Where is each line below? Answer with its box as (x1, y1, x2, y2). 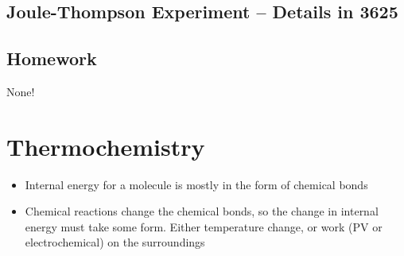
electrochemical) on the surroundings (25, 234, 205, 250)
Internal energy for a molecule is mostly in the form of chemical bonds (25, 176, 368, 192)
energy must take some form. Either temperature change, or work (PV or (25, 218, 383, 235)
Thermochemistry (6, 130, 205, 162)
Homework (6, 46, 97, 71)
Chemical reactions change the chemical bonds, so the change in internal (25, 203, 379, 219)
